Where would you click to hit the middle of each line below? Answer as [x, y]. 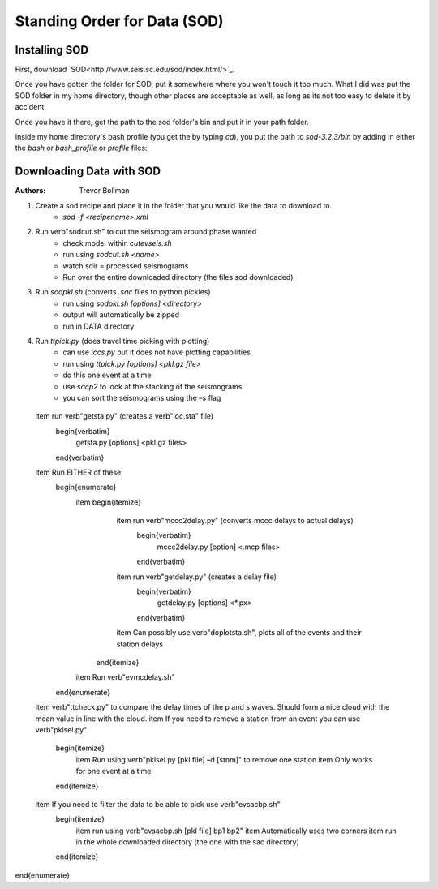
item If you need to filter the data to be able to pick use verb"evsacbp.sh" [158, 804]
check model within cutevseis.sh [117, 243]
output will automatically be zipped [121, 315]
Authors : [30, 191]
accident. [30, 107]
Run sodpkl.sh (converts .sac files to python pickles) [123, 292]
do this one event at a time [107, 375]
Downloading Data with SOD [88, 172]
